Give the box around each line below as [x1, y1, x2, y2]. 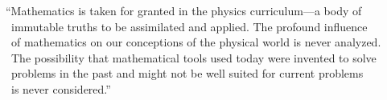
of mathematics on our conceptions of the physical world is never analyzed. [10, 34, 381, 50]
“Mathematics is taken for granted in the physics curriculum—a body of [6, 2, 362, 18]
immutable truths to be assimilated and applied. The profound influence [10, 18, 368, 34]
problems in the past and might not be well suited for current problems [10, 65, 364, 82]
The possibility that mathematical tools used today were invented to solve [10, 49, 377, 66]
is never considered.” [10, 80, 111, 97]
